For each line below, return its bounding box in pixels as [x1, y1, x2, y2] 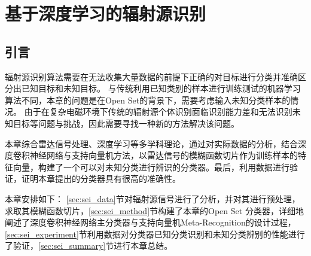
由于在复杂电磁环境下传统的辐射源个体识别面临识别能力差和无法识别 [24, 105, 292, 118]
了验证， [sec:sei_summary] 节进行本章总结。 [5, 239, 173, 252]
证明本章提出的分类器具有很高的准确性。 [21, 172, 181, 185]
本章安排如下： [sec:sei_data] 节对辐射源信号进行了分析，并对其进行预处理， [5, 192, 300, 205]
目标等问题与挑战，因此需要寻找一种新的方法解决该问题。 [13, 117, 239, 129]
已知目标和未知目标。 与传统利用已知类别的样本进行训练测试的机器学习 [21, 82, 301, 95]
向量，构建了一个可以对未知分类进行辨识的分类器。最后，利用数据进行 [13, 160, 289, 173]
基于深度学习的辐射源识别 [5, 1, 206, 26]
